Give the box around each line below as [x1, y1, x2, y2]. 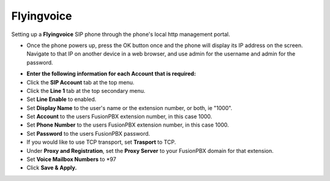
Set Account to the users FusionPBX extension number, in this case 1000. [26, 113, 213, 120]
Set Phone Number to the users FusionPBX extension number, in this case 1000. [26, 121, 229, 128]
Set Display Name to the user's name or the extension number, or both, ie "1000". [26, 104, 232, 111]
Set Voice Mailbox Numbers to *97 [26, 156, 116, 163]
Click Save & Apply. [26, 164, 77, 171]
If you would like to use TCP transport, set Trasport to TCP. [26, 138, 177, 146]
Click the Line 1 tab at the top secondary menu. [26, 87, 146, 94]
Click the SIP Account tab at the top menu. [26, 78, 134, 86]
